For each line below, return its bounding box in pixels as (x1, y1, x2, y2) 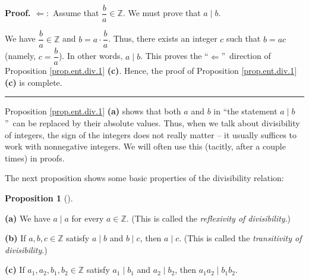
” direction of (221, 49, 271, 62)
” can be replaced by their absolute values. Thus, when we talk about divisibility (5, 116, 300, 129)
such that (226, 32, 261, 45)
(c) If (5, 263, 25, 276)
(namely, (5, 49, 36, 62)
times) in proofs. (5, 151, 65, 164)
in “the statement (213, 105, 278, 117)
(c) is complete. (5, 76, 62, 88)
